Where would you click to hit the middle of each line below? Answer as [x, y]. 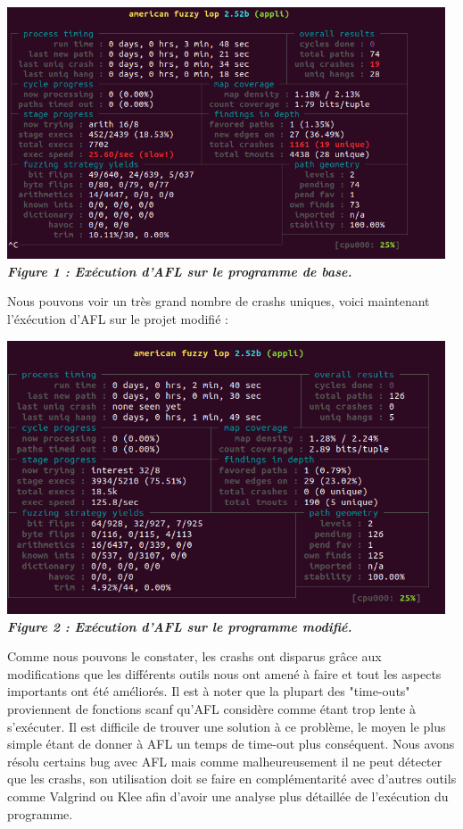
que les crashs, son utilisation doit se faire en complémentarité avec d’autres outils [232, 779]
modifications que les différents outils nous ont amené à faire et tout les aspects [224, 673]
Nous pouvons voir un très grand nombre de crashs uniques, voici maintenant [219, 301]
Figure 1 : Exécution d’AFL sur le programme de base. [180, 271]
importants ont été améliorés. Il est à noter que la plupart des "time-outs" [209, 691]
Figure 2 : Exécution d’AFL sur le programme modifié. [180, 626]
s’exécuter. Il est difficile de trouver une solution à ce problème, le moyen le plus [227, 726]
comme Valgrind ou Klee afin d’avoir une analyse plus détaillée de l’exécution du [228, 796]
